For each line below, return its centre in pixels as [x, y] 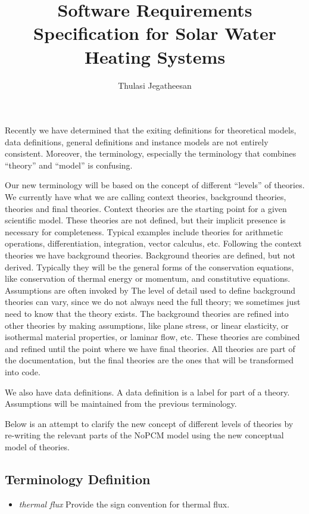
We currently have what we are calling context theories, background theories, [146, 197]
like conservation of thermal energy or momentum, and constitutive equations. [148, 278]
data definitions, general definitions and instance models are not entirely [137, 141]
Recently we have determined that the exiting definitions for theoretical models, [151, 130]
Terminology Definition [78, 479]
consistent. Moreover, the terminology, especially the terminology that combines [151, 153]
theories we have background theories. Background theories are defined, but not [150, 255]
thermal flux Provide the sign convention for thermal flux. [124, 504]
